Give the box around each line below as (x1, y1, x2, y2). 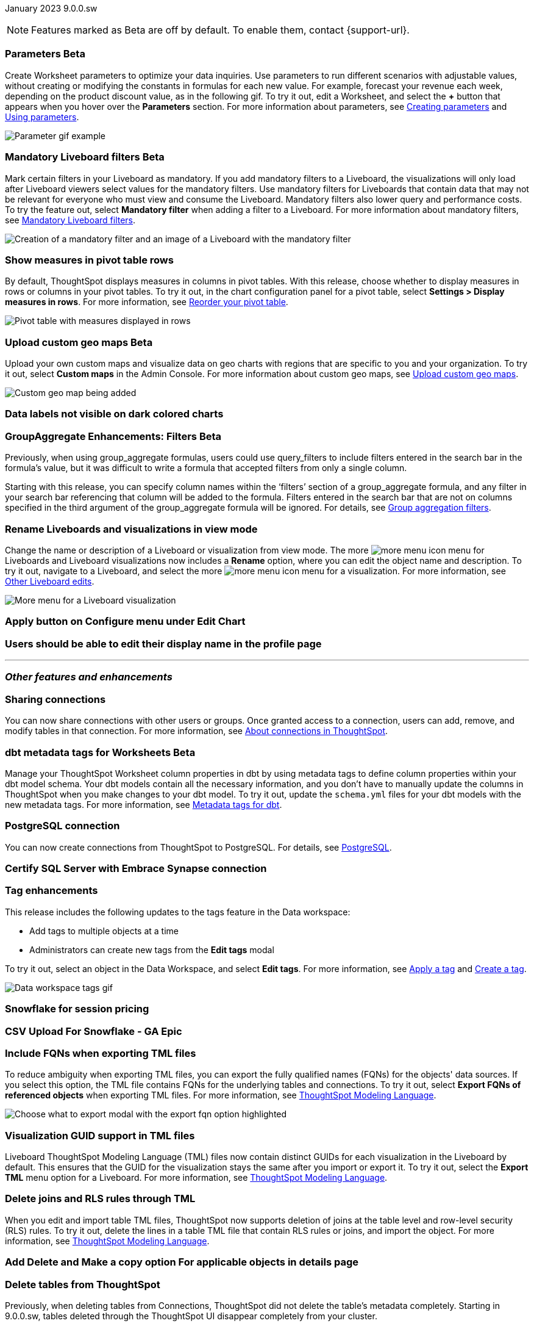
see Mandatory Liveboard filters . (5, 214, 136, 225)
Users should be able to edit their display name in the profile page (5, 637, 322, 650)
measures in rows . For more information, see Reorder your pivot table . (5, 297, 288, 308)
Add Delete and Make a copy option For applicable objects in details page (5, 1256, 358, 1269)
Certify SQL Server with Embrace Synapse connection (5, 862, 267, 874)
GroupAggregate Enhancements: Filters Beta (5, 430, 222, 442)
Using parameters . (5, 111, 79, 122)
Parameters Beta (5, 48, 85, 60)
